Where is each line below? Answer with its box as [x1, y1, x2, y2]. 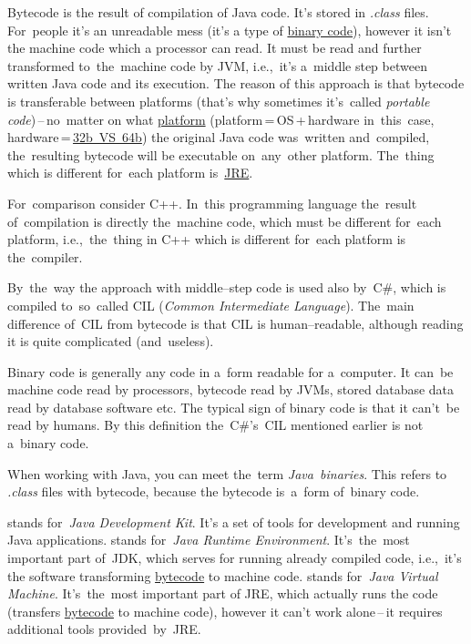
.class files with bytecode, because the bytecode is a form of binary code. [7, 482, 420, 501]
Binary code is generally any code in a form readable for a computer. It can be [7, 362, 454, 381]
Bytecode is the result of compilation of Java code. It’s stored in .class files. [7, 3, 429, 21]
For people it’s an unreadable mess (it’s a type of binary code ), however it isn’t [7, 20, 452, 39]
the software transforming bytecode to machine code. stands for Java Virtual [7, 566, 438, 585]
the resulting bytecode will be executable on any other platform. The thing [7, 145, 435, 164]
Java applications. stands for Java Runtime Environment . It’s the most [7, 530, 410, 549]
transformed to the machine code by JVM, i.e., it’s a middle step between [7, 56, 427, 75]
